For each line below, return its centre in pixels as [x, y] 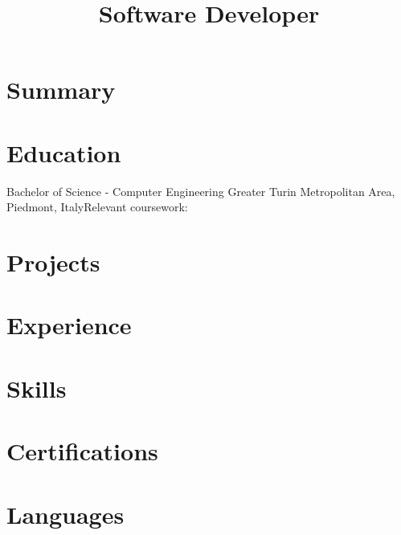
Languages [65, 514]
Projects [53, 262]
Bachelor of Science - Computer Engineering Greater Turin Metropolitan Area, [201, 191]
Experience [69, 325]
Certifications [82, 451]
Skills [37, 388]
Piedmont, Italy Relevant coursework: [97, 207]
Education [64, 152]
